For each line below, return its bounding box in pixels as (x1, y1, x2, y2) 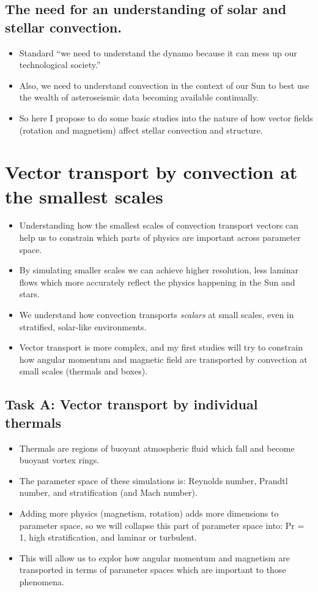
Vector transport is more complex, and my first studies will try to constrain (19, 341, 303, 354)
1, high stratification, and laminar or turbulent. (19, 531, 197, 544)
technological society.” (19, 58, 101, 71)
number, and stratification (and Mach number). (19, 486, 198, 499)
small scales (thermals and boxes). (19, 365, 148, 378)
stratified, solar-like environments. (19, 320, 147, 333)
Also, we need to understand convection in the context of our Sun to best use (19, 78, 309, 91)
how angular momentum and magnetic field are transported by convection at (19, 352, 308, 365)
